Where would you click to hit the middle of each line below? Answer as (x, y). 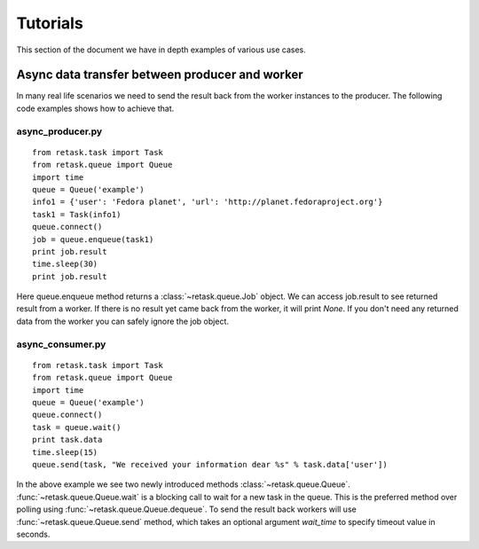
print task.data (67, 440)
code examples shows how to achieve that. (95, 108)
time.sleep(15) (65, 452)
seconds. (33, 534)
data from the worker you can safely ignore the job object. (123, 321)
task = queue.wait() (77, 427)
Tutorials (50, 23)
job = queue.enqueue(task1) (93, 239)
